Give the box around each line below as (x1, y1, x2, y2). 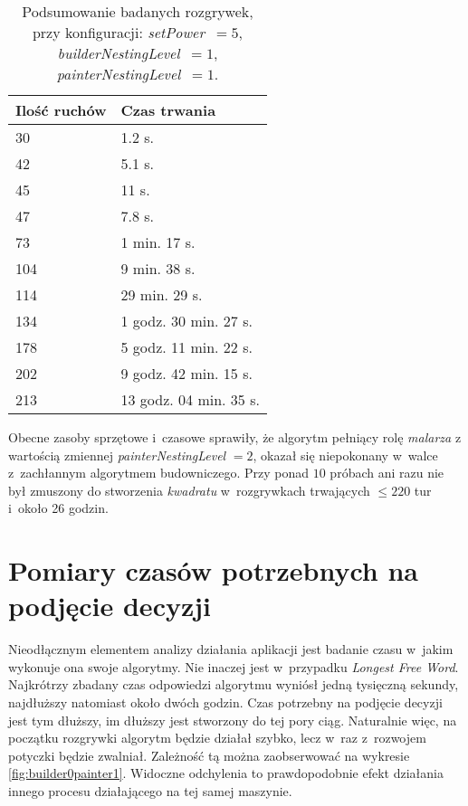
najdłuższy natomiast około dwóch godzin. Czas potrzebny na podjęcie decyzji (8, 693, 443, 712)
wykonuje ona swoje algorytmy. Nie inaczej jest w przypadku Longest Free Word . (8, 657, 459, 676)
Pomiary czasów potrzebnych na (8, 552, 418, 589)
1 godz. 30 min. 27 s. (120, 310, 253, 331)
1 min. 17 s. (120, 232, 196, 252)
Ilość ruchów (15, 100, 107, 120)
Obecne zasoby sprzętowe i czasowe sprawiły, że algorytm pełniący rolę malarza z (8, 428, 462, 446)
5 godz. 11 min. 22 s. (120, 337, 253, 357)
